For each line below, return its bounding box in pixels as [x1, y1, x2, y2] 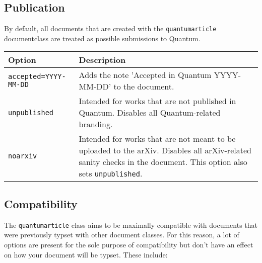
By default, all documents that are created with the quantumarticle [4, 23, 217, 34]
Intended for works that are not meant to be [79, 133, 236, 145]
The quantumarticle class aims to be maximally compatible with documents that [4, 219, 258, 230]
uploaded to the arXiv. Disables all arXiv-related [79, 144, 251, 156]
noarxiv [8, 152, 37, 160]
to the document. [113, 80, 174, 93]
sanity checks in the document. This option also [79, 156, 247, 168]
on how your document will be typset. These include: [4, 249, 168, 259]
